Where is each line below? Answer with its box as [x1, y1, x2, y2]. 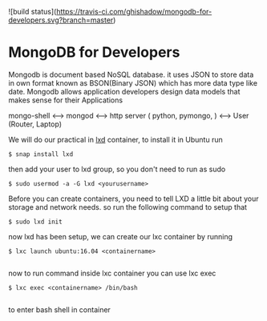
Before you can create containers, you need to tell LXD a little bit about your [8, 194, 259, 203]
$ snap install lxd [8, 150, 74, 158]
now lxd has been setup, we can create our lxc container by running [8, 231, 233, 241]
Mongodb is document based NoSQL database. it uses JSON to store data [8, 70, 254, 79]
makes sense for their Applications [8, 95, 123, 105]
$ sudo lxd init [8, 218, 63, 226]
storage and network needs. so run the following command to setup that [8, 202, 247, 211]
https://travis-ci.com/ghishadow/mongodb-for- [55, 7, 212, 16]
